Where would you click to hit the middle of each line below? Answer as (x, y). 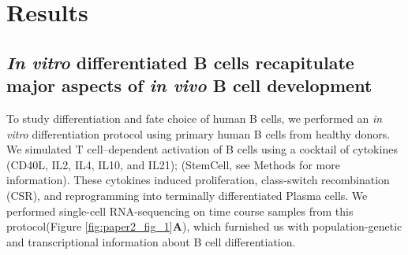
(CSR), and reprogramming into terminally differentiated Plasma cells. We (187, 195)
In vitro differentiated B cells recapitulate (180, 62)
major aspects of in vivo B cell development (189, 85)
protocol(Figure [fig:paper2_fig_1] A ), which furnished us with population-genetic (204, 226)
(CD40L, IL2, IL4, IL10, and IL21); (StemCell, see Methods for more (173, 164)
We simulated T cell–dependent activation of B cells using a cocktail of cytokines (202, 149)
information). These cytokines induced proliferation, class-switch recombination (198, 180)
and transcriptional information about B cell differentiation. (151, 241)
